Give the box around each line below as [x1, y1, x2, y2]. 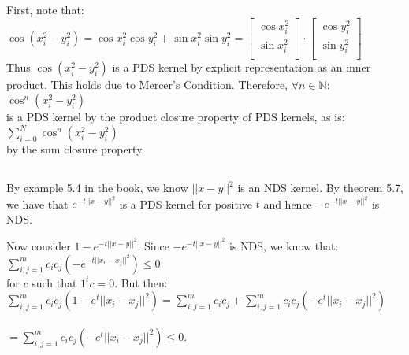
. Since [137, 238, 169, 254]
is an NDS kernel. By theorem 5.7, [237, 179, 403, 196]
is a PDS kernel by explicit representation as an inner [112, 59, 371, 76]
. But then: [114, 274, 168, 290]
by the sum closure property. [6, 141, 145, 157]
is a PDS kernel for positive [119, 195, 252, 212]
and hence [263, 195, 312, 212]
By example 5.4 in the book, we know [6, 179, 188, 196]
